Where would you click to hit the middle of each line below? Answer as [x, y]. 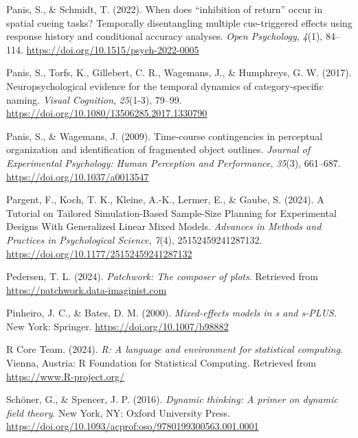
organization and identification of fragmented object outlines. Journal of [158, 149]
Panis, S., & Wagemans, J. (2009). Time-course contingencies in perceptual [165, 136]
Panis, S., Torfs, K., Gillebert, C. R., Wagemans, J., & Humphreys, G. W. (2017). [179, 72]
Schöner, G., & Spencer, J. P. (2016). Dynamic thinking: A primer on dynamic [172, 399]
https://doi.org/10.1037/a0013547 [78, 176]
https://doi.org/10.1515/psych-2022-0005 [113, 49]
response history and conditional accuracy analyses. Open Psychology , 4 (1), [165, 36]
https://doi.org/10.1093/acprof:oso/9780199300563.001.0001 [133, 426]
